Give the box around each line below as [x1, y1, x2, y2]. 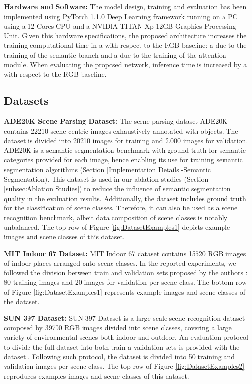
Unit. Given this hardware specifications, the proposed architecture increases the [4, 30, 247, 40]
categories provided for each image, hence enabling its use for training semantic [4, 154, 243, 165]
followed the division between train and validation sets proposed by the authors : [4, 267, 248, 277]
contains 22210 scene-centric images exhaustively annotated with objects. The [4, 125, 238, 136]
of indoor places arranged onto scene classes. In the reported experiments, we [4, 258, 236, 268]
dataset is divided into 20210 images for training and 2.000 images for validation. [4, 135, 248, 146]
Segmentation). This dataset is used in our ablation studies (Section [4, 174, 209, 184]
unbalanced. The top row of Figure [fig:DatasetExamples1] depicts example [4, 222, 230, 232]
